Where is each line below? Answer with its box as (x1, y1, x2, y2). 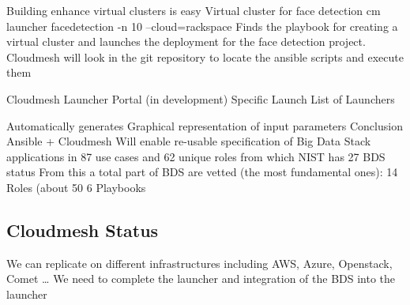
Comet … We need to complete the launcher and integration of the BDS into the (6, 270, 396, 287)
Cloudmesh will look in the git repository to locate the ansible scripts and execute (6, 48, 404, 65)
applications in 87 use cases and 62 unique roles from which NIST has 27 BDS (6, 148, 386, 164)
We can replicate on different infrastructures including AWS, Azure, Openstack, (6, 254, 393, 271)
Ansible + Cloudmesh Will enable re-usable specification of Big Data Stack (6, 133, 371, 149)
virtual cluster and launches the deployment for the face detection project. (6, 33, 366, 50)
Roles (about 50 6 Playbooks (6, 179, 146, 195)
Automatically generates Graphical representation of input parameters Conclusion (6, 117, 403, 134)
